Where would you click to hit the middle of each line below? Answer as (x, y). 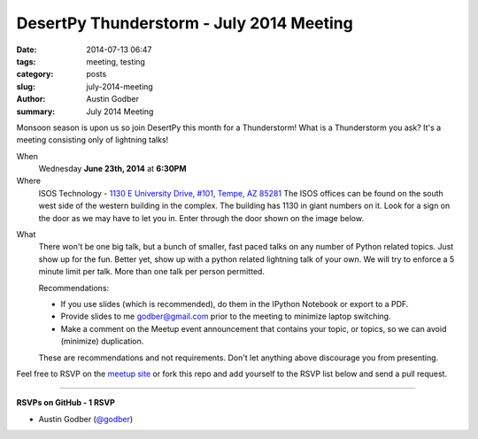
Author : (31, 99)
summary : (36, 112)
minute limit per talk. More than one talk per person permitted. (152, 272)
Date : (27, 50)
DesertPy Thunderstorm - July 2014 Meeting (185, 23)
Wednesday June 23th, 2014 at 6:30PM (112, 169)
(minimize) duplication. (102, 342)
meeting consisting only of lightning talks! (93, 140)
